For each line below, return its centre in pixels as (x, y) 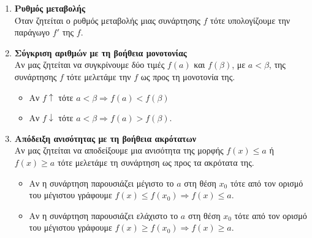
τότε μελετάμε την (99, 76)
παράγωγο (32, 32)
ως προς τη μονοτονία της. (188, 76)
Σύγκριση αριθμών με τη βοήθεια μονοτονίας (101, 52)
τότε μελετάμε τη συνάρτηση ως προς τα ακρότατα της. (156, 162)
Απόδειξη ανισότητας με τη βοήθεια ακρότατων (105, 138)
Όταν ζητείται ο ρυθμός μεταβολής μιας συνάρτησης (107, 20)
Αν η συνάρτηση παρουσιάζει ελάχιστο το (104, 215)
